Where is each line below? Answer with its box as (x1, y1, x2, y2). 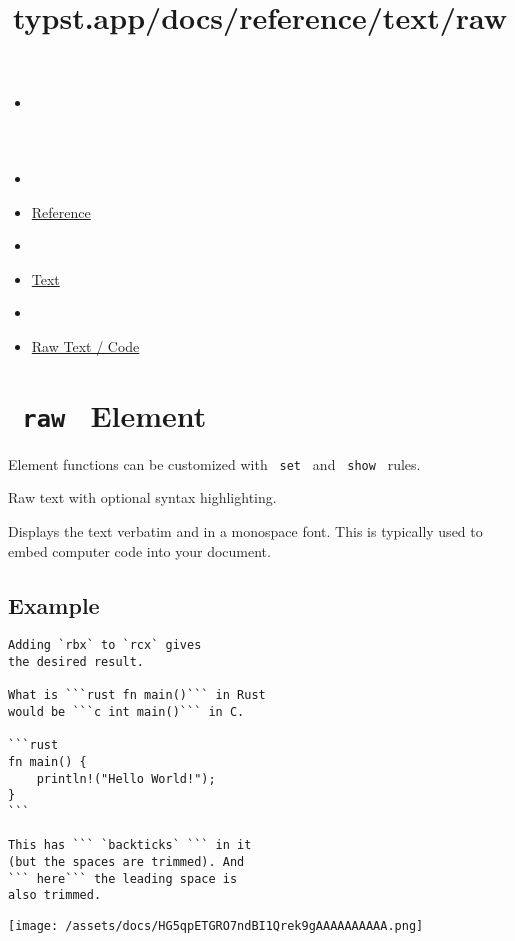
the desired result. (8, 655, 145, 670)
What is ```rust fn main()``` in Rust (8, 688, 266, 703)
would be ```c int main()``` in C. (8, 705, 245, 720)
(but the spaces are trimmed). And (8, 854, 245, 869)
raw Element (22, 394, 207, 435)
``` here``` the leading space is (8, 871, 238, 886)
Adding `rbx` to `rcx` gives (8, 638, 202, 653)
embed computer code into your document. (8, 540, 271, 561)
